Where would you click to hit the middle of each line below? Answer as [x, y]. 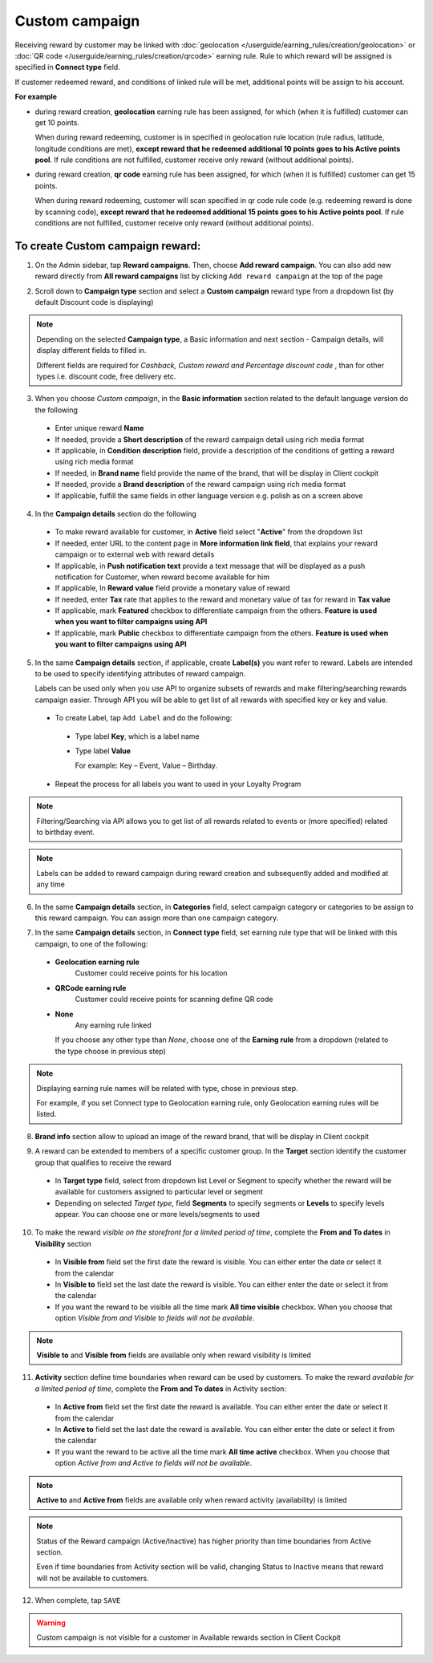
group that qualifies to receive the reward [103, 1162]
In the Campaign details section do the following [115, 513]
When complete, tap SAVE [78, 1600]
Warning [51, 1622]
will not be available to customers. [93, 1578]
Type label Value [103, 751]
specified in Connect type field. [67, 67]
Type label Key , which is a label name [137, 736]
